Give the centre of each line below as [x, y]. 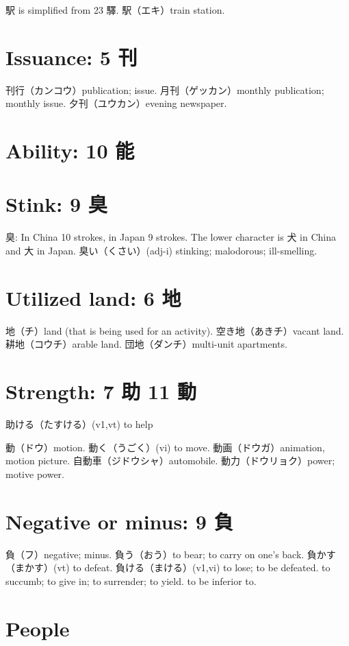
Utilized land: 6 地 [93, 297]
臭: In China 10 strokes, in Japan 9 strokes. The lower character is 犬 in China [171, 237]
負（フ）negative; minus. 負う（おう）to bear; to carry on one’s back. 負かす [171, 554]
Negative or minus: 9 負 [119, 521]
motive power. [35, 474]
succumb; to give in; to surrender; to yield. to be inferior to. [131, 581]
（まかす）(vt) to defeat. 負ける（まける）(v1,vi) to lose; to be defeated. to [168, 567]
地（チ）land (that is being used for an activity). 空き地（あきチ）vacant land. [175, 330]
